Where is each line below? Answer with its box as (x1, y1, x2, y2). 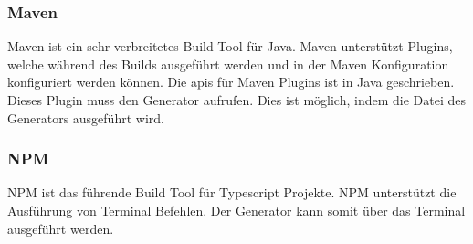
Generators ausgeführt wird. (7, 108, 164, 127)
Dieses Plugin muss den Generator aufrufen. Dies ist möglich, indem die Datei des (7, 90, 467, 109)
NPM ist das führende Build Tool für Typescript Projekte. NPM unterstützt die (7, 183, 457, 202)
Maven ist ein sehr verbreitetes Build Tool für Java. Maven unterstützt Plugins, (7, 37, 453, 56)
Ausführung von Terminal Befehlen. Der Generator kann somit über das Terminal (7, 201, 466, 219)
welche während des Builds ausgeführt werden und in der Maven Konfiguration (7, 54, 449, 73)
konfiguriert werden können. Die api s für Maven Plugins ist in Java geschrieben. (7, 72, 455, 91)
